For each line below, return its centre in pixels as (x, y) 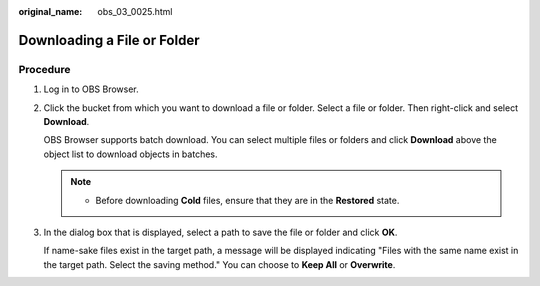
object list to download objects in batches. (130, 154)
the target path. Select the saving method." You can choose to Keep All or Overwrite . (219, 264)
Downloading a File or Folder (109, 40)
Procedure (44, 69)
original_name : (50, 11)
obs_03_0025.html (135, 11)
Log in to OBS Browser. (91, 89)
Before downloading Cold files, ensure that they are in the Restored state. (247, 200)
